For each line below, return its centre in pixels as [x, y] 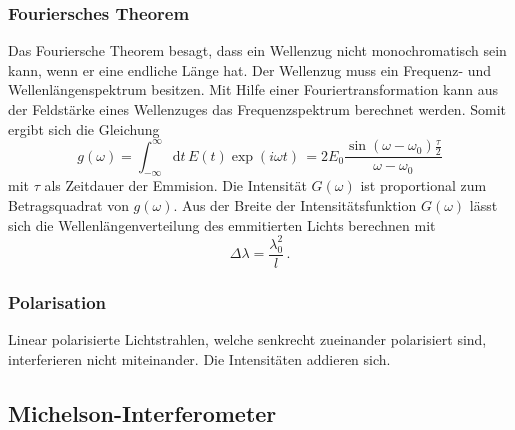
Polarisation [57, 301]
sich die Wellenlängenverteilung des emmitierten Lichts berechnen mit [222, 224]
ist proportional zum [423, 185]
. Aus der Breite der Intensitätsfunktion [295, 205]
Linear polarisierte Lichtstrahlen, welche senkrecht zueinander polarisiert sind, [247, 339]
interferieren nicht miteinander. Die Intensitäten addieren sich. [199, 358]
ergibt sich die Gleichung [84, 128]
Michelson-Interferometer [142, 412]
